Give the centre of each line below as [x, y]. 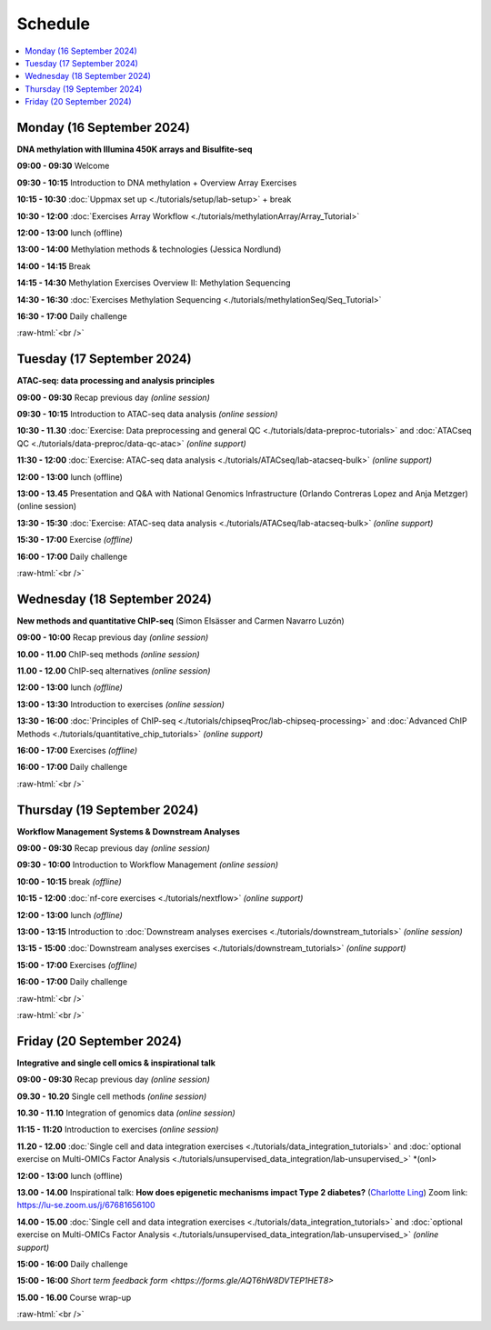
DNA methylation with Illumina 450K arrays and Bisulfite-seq [135, 149]
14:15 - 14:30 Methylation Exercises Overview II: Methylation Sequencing [154, 283]
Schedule [54, 24]
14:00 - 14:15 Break [54, 266]
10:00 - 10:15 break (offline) [69, 881]
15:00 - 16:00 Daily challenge [72, 1264]
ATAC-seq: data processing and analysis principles [116, 381]
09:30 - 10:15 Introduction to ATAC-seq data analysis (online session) [147, 414]
